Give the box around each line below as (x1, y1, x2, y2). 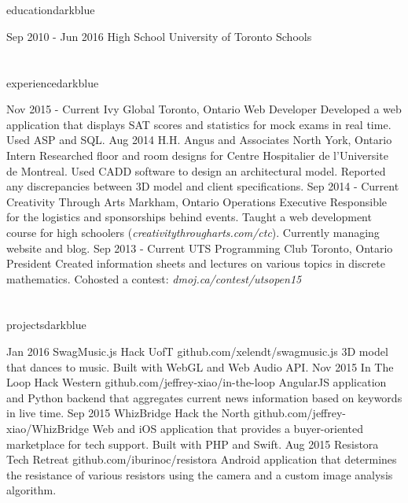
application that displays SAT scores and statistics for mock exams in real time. (6, 116, 391, 132)
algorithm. (6, 482, 57, 498)
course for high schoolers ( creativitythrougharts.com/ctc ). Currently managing (6, 224, 380, 240)
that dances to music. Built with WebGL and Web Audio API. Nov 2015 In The (6, 358, 394, 375)
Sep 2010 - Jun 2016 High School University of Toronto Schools (6, 28, 312, 44)
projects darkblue (6, 316, 86, 333)
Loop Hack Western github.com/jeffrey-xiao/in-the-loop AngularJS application (6, 374, 387, 390)
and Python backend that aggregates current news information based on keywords (6, 389, 402, 405)
